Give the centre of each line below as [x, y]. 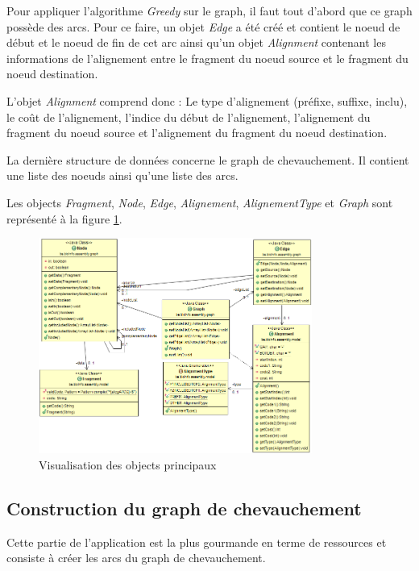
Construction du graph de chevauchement [184, 508]
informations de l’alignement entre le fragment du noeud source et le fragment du [207, 58]
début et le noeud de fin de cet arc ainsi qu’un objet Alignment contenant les [196, 42]
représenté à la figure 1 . [64, 218]
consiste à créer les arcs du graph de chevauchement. [136, 558]
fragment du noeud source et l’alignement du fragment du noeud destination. [197, 133]
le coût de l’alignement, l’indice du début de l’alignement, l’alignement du [189, 117]
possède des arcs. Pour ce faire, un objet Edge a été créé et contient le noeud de [203, 26]
